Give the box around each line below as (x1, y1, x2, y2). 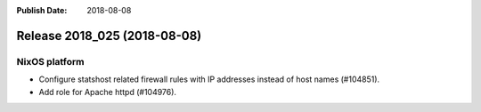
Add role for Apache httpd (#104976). (38, 86, 177, 97)
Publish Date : (16, 5, 68, 15)
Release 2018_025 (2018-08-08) (16, 28, 202, 44)
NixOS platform (16, 55, 85, 68)
